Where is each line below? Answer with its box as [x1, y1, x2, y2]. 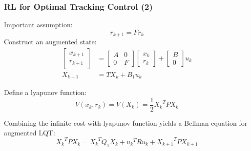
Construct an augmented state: [4, 37, 97, 47]
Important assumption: [4, 19, 73, 30]
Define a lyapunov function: [4, 87, 87, 97]
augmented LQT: [4, 127, 55, 137]
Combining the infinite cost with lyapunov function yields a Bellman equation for [4, 118, 248, 128]
